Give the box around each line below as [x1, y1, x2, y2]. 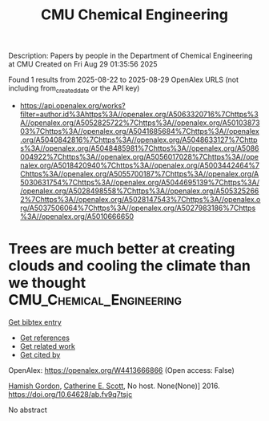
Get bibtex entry [8, 317, 62, 326]
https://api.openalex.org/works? [19, 100, 126, 110]
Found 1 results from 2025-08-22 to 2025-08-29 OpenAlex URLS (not [8, 75, 239, 85]
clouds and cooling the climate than [8, 257, 251, 275]
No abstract [8, 405, 47, 415]
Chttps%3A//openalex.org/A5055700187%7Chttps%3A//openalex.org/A [19, 168, 259, 178]
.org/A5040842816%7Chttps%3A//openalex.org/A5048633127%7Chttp [19, 135, 258, 144]
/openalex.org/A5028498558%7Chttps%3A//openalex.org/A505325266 [19, 186, 259, 196]
